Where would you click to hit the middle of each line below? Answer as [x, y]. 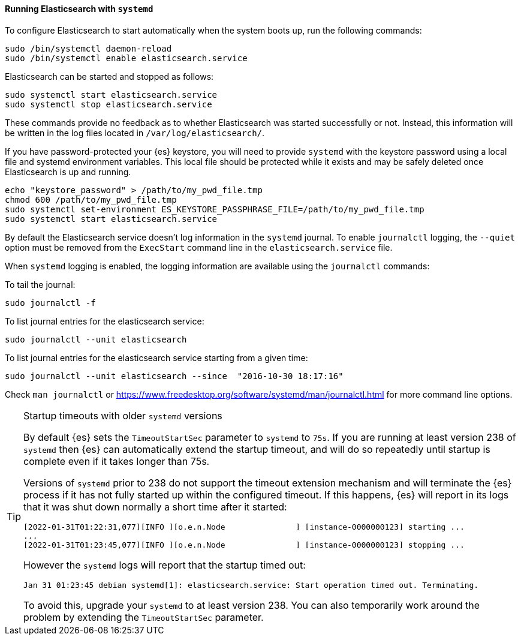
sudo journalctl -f [50, 303]
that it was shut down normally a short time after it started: [155, 507]
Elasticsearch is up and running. [68, 172]
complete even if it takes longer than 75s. [117, 461]
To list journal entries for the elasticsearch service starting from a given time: [156, 357]
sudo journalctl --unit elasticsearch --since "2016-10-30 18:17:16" [174, 376]
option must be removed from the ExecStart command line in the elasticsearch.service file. [199, 247]
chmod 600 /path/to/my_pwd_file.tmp [91, 199]
